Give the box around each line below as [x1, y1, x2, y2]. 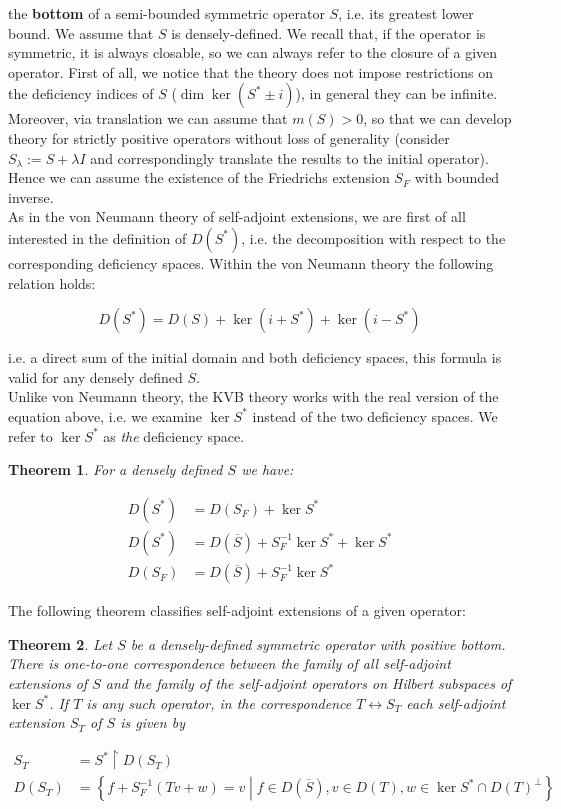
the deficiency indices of [8, 83, 154, 104]
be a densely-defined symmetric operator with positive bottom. [130, 633, 506, 654]
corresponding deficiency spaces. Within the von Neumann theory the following [8, 252, 494, 273]
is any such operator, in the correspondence [86, 692, 352, 713]
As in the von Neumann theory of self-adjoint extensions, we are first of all [8, 206, 466, 227]
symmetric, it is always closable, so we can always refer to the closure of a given [8, 42, 498, 63]
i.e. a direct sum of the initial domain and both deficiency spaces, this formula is [8, 347, 502, 368]
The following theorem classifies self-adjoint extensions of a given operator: [8, 600, 466, 621]
